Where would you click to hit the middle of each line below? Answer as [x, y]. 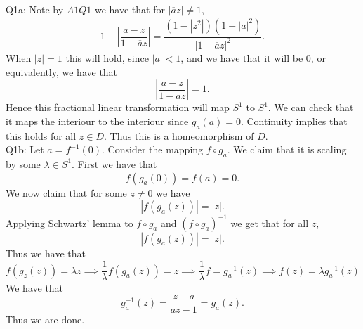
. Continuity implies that [294, 121]
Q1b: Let [25, 149]
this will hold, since [107, 57]
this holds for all [41, 135]
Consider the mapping [156, 149]
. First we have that [114, 163]
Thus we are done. [45, 319]
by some [23, 163]
